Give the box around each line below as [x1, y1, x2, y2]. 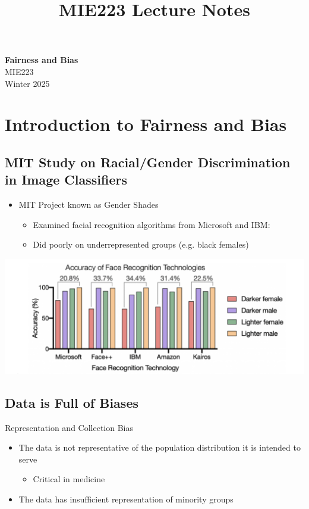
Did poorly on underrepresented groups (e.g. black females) [33, 238, 249, 251]
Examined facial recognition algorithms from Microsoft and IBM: [33, 218, 270, 230]
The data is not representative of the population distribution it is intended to [18, 441, 301, 454]
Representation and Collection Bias [5, 421, 134, 433]
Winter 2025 [5, 77, 50, 89]
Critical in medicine [33, 473, 105, 485]
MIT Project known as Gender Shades [18, 198, 159, 211]
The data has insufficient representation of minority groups [18, 493, 234, 505]
